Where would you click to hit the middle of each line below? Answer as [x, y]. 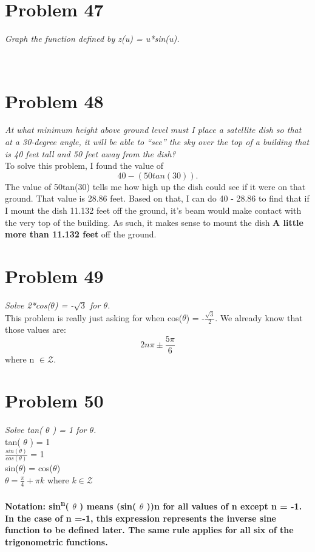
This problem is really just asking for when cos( [94, 317]
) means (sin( [108, 506]
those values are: [36, 329]
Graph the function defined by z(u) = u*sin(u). [92, 39]
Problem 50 [54, 400]
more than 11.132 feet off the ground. [81, 234]
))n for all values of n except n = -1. [224, 506]
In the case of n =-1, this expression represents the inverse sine [141, 518]
